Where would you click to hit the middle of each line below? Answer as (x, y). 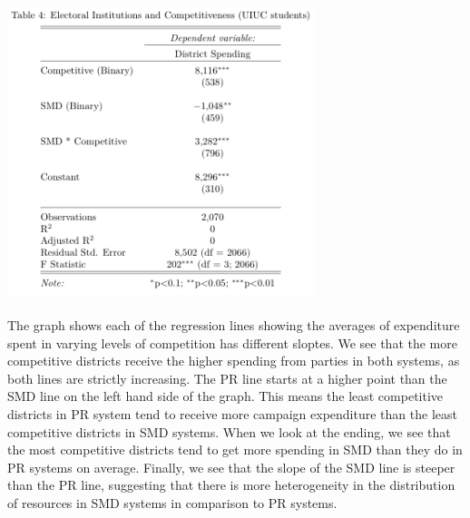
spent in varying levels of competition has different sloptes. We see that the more (232, 342)
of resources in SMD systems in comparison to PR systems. (172, 502)
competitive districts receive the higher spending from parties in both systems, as (234, 361)
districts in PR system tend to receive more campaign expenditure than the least (232, 413)
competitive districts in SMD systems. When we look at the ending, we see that (229, 431)
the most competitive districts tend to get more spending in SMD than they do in (235, 450)
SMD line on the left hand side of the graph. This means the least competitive (225, 396)
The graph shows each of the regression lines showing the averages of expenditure (234, 324)
